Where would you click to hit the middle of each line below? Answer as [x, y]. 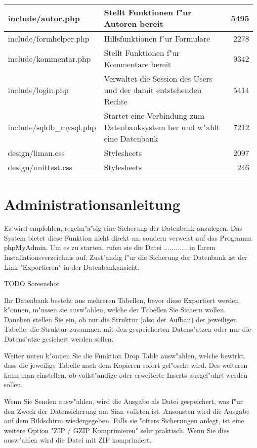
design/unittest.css [40, 167]
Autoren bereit [134, 24]
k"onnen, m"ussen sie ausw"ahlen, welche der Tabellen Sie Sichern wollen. [115, 310]
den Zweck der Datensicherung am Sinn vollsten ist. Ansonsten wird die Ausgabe [127, 411]
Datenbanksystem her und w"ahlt [162, 127]
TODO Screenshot [32, 283]
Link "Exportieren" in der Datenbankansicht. [72, 267]
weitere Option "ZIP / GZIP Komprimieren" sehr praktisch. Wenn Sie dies [117, 430]
